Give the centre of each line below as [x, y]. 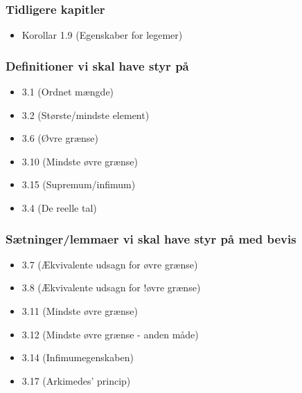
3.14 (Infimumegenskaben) [78, 357]
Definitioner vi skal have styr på [97, 65]
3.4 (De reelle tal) [59, 208]
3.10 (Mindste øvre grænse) [80, 161]
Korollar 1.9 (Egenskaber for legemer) [102, 35]
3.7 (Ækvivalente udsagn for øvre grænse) [110, 264]
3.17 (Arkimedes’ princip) [76, 380]
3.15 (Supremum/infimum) [79, 184]
